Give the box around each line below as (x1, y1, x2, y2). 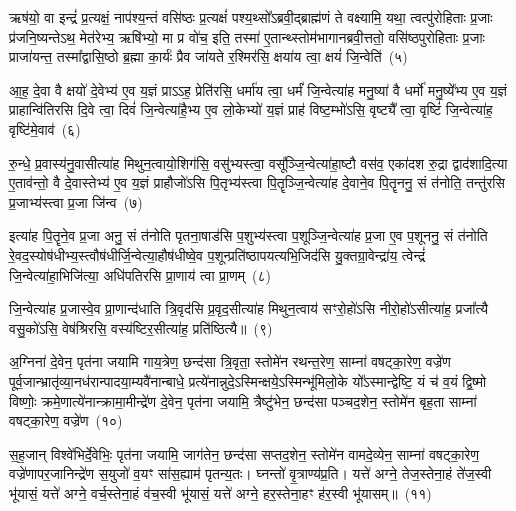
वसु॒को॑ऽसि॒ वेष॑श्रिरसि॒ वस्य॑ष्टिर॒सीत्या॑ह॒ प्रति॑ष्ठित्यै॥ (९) (9, 317, 273, 338)
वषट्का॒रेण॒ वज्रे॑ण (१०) (9, 410, 123, 431)
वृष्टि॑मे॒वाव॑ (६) (9, 118, 81, 139)
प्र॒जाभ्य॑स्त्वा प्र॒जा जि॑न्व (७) (9, 191, 143, 212)
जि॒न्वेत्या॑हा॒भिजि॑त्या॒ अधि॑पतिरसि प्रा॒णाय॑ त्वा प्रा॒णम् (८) (9, 264, 271, 285)
